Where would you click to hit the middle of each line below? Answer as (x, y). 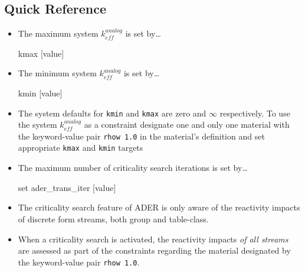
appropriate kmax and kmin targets (81, 148)
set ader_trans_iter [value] (67, 187)
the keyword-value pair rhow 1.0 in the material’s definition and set (141, 136)
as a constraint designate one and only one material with (187, 124)
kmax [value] (41, 53)
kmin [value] (40, 93)
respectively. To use (255, 113)
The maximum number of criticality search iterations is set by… (133, 168)
